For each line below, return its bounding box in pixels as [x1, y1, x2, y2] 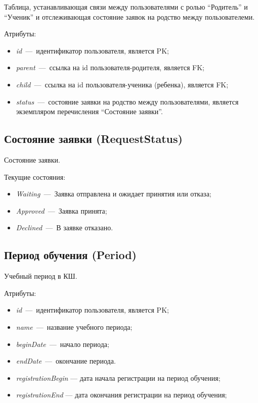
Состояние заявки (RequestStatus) [4, 131, 183, 146]
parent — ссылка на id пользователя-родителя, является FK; [16, 62, 204, 73]
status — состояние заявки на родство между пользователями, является [16, 96, 239, 107]
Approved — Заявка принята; [16, 205, 107, 216]
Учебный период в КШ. [4, 271, 77, 281]
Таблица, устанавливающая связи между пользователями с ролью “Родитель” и [4, 2, 248, 12]
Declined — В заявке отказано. [16, 222, 113, 233]
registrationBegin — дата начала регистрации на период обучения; [16, 372, 221, 383]
